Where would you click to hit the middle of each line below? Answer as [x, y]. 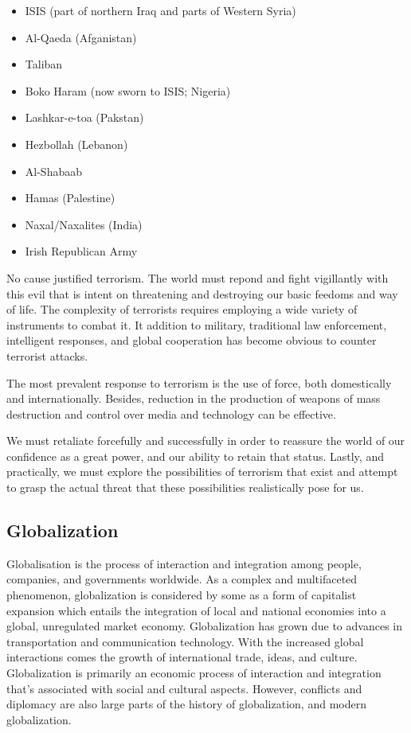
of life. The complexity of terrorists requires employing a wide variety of [182, 309]
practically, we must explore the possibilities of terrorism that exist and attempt [202, 472]
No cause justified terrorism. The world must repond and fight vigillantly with [198, 277]
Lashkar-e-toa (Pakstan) [84, 117]
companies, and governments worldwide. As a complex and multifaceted [182, 579]
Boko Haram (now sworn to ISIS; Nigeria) [128, 90]
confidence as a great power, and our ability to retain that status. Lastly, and [195, 456]
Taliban [44, 64]
